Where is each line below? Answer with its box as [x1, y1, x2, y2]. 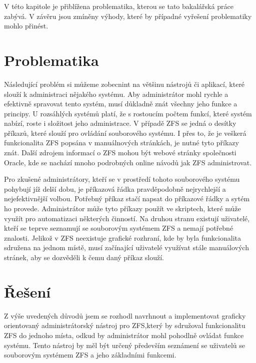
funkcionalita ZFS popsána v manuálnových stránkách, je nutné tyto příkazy [4, 137, 239, 148]
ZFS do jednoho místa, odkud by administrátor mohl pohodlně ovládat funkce [4, 330, 244, 340]
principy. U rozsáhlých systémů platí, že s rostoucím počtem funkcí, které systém [4, 108, 252, 118]
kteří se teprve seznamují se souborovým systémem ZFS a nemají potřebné [4, 223, 233, 233]
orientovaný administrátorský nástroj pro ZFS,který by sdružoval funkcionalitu [4, 320, 245, 331]
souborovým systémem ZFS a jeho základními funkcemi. [4, 350, 176, 360]
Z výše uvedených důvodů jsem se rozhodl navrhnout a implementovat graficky [4, 310, 246, 321]
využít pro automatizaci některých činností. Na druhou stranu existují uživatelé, [4, 213, 250, 223]
